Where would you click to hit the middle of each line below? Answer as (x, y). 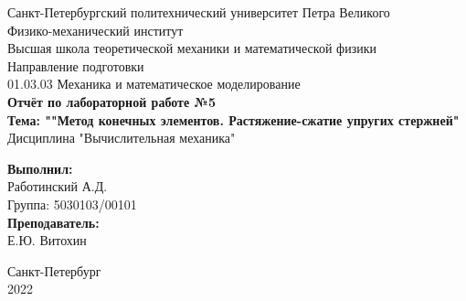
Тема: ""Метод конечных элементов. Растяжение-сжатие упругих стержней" (233, 119)
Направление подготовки (76, 65)
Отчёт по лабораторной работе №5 (111, 101)
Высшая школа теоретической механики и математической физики (192, 48)
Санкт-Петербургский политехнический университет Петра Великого (199, 12)
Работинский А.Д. (58, 186)
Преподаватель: (53, 222)
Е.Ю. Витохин (47, 240)
